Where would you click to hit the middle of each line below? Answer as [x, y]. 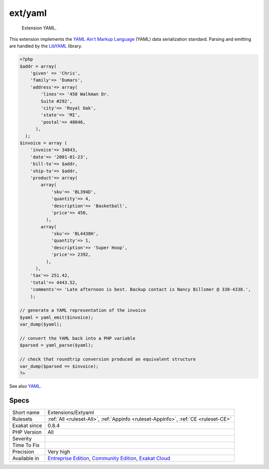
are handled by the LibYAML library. [46, 46]
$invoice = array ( [43, 143]
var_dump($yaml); [41, 324]
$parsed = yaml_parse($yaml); [57, 345]
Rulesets [22, 419]
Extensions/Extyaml [71, 412]
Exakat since [27, 425]
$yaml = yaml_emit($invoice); [57, 317]
